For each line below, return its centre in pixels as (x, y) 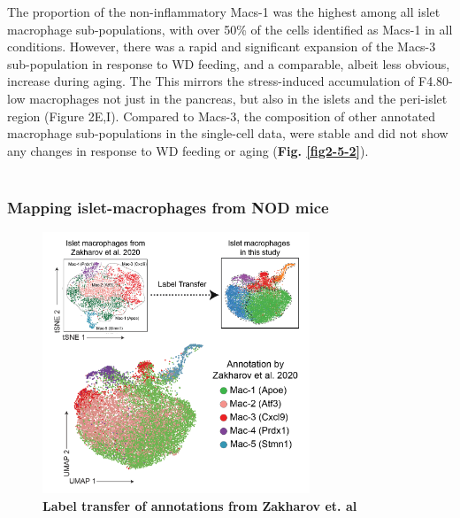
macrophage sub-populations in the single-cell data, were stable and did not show (228, 133)
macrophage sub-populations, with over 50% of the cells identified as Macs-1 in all (230, 29)
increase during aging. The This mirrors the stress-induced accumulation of (211, 81)
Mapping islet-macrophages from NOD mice (168, 207)
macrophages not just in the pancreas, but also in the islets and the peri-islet (238, 98)
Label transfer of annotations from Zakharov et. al (200, 505)
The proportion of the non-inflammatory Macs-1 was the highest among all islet (224, 12)
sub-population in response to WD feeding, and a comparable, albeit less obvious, (229, 63)
